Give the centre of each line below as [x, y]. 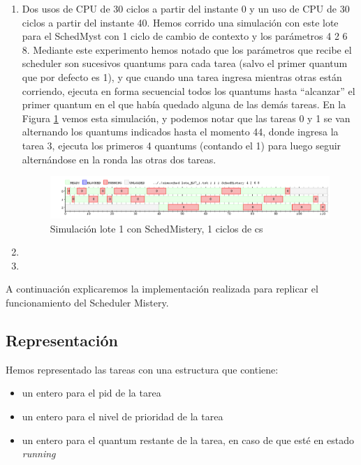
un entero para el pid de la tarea [91, 393]
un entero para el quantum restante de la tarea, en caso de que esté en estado [188, 440]
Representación [62, 340]
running [39, 453]
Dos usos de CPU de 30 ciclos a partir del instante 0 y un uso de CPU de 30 [186, 8]
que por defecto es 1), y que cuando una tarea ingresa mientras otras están [182, 76]
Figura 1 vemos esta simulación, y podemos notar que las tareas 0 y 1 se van [186, 118]
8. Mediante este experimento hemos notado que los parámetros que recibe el [187, 49]
